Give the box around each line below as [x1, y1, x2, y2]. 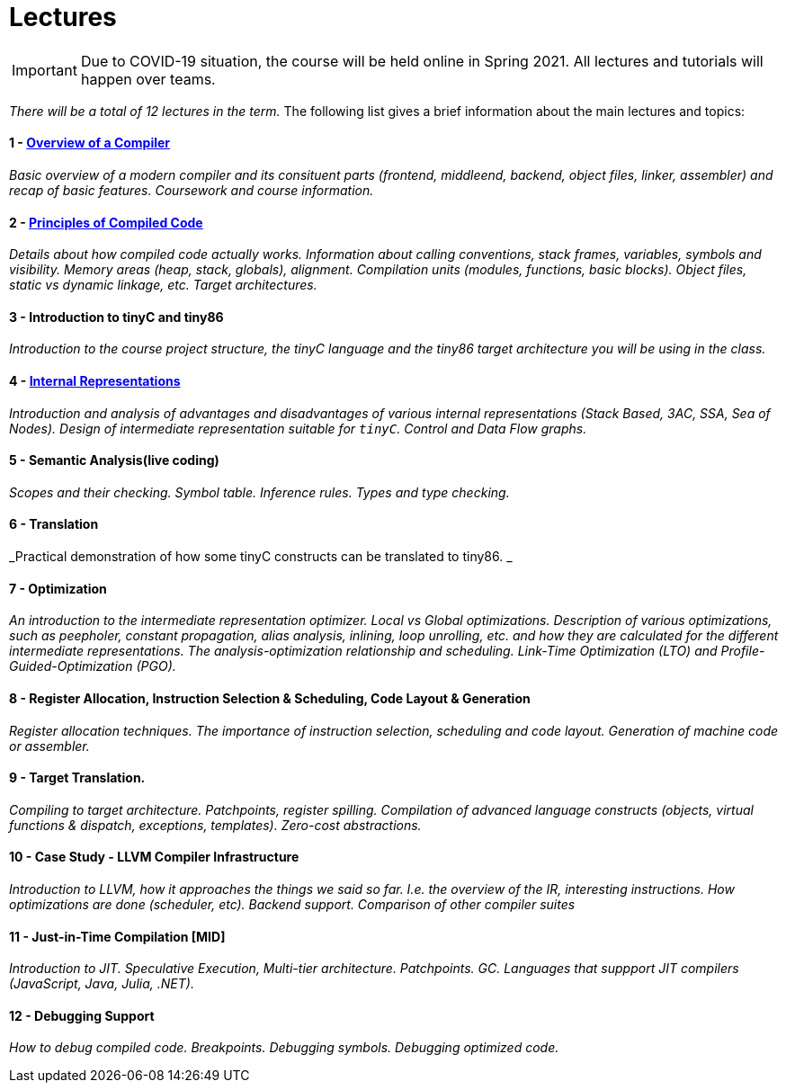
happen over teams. [80, 69, 216, 88]
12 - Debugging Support [9, 1007, 155, 1023]
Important [12, 60, 77, 79]
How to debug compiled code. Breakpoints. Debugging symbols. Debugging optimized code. [9, 1040, 559, 1056]
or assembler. [9, 737, 90, 754]
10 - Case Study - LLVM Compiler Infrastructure [9, 849, 299, 865]
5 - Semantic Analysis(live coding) [9, 452, 219, 469]
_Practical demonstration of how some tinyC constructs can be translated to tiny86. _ [9, 549, 513, 565]
